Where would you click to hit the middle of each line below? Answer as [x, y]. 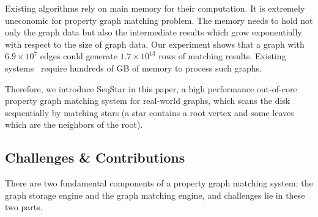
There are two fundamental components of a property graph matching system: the [159, 183]
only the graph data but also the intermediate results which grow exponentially [153, 32]
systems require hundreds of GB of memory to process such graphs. [133, 68]
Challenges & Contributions [95, 157]
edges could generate [79, 56]
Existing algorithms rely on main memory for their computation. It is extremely [155, 8]
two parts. [24, 207]
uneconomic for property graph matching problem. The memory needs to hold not [159, 20]
